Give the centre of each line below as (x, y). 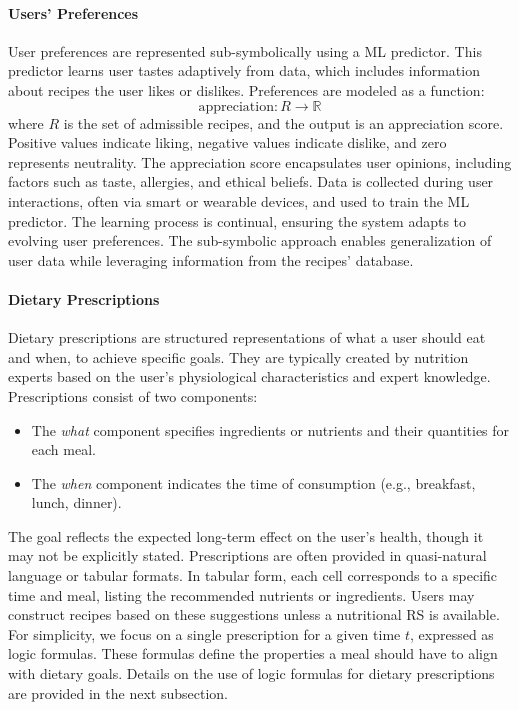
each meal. (63, 449)
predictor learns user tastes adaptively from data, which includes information (244, 70)
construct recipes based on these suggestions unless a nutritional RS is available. (254, 614)
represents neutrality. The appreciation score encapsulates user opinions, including (260, 161)
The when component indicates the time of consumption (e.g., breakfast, (253, 482)
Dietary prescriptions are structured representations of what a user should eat (247, 337)
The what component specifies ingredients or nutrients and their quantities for (270, 429)
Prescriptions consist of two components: (133, 395)
